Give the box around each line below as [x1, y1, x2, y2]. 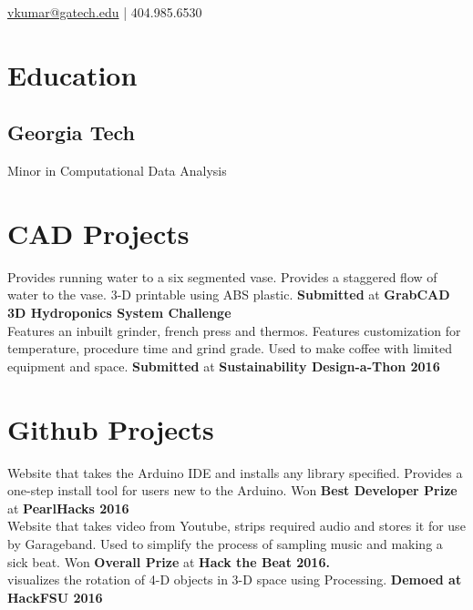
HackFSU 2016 [7, 587, 103, 606]
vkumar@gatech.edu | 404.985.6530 [7, 3, 202, 21]
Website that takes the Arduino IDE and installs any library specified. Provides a [7, 463, 463, 482]
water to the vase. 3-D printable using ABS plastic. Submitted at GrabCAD [7, 285, 450, 304]
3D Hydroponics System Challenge [7, 303, 231, 322]
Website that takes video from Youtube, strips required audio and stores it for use [7, 516, 466, 535]
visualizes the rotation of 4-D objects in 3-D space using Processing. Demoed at [7, 570, 462, 589]
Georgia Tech [7, 118, 135, 147]
